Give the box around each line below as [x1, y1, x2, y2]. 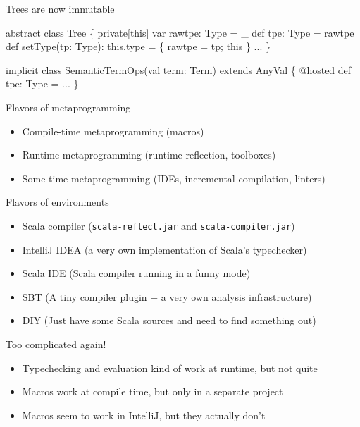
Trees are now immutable [6, 1, 115, 16]
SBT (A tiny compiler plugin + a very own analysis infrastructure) [22, 289, 312, 304]
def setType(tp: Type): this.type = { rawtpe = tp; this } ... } [6, 39, 271, 54]
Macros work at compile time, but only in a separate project [22, 384, 283, 399]
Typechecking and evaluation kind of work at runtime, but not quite [22, 360, 318, 375]
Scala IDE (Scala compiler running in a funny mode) [22, 266, 251, 280]
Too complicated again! [6, 336, 106, 351]
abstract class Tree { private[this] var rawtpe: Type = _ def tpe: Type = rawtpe [6, 25, 354, 39]
